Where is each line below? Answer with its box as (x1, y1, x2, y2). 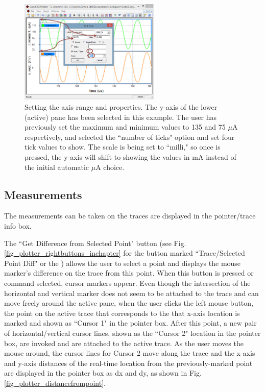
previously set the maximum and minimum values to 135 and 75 (25, 121, 226, 132)
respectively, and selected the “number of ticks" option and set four (25, 131, 235, 142)
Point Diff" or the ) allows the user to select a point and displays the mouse (4, 257, 241, 268)
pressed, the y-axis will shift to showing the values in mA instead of (25, 152, 236, 162)
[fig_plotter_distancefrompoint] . (4, 377, 106, 388)
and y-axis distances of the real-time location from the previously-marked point (4, 357, 253, 368)
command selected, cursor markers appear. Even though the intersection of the (4, 278, 251, 288)
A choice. (95, 161, 125, 172)
